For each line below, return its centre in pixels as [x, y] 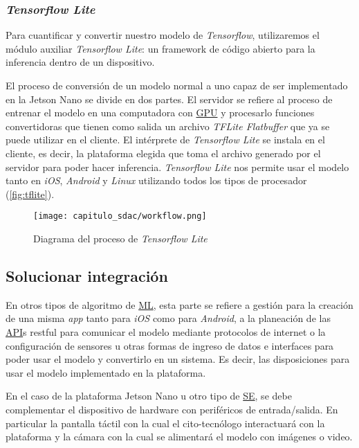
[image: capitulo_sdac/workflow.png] [120, 216]
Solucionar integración [87, 275]
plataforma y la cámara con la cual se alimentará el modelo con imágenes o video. [179, 437]
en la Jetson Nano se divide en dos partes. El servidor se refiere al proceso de [169, 99]
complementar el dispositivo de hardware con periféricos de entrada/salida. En [172, 409]
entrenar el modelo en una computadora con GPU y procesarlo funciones [160, 113]
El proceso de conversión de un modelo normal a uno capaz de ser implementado [177, 85]
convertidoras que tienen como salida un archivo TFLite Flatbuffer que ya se [168, 126]
